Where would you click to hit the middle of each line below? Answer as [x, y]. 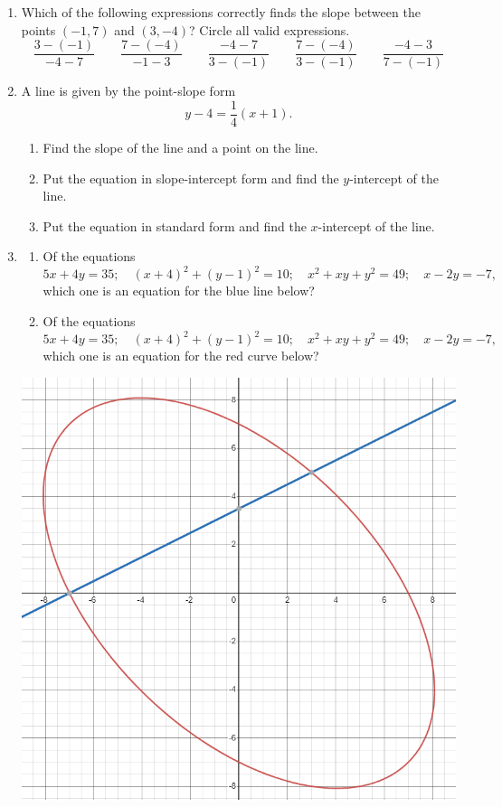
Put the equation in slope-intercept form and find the [191, 178]
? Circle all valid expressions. [270, 29]
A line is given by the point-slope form [128, 91]
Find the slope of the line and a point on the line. [180, 147]
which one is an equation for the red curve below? [181, 356]
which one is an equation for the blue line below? [179, 291]
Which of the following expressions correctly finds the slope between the [221, 12]
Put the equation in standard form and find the [175, 225]
